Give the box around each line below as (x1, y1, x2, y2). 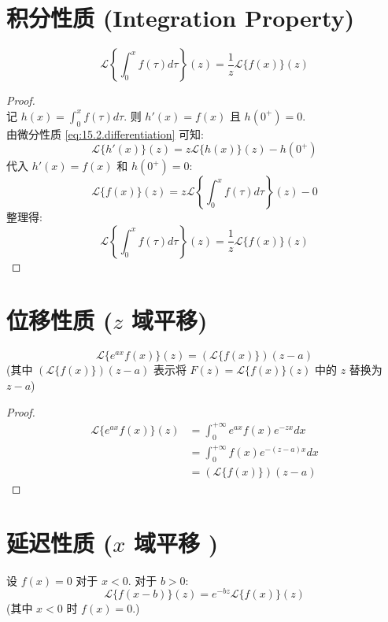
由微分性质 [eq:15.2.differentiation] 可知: (6, 125, 204, 142)
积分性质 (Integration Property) (6, 2, 355, 34)
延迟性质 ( (6, 526, 113, 558)
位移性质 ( (6, 304, 113, 336)
